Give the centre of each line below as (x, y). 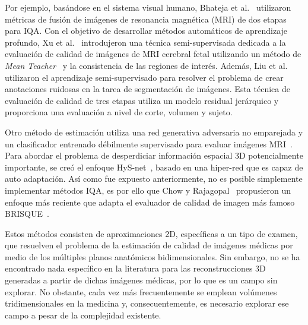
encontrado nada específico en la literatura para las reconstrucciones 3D (135, 268)
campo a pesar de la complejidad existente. (83, 315)
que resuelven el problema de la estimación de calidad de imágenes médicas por (149, 245)
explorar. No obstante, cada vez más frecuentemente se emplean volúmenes (141, 291)
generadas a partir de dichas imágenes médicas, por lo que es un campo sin (141, 280)
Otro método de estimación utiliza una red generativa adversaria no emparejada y (154, 132)
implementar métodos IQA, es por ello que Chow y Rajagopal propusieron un (148, 190)
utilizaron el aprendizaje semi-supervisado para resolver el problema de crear (144, 77)
